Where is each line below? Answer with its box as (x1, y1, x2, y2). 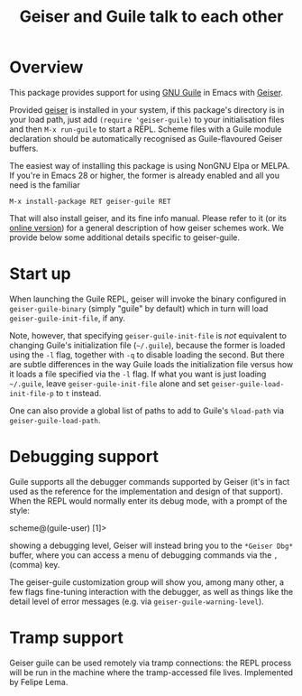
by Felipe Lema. (9, 676, 69, 687)
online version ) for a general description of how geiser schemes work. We (9, 222, 285, 233)
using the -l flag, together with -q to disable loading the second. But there (9, 349, 286, 360)
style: (9, 505, 30, 515)
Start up (9, 264, 71, 284)
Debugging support (9, 447, 160, 467)
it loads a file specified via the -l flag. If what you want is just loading (9, 368, 267, 379)
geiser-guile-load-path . (9, 414, 101, 425)
